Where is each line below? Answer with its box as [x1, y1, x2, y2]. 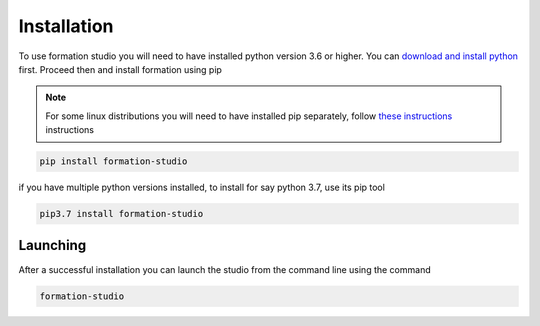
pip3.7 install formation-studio [39, 208, 204, 220]
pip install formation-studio [39, 156, 188, 167]
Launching [18, 237, 87, 254]
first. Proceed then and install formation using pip [18, 63, 222, 75]
